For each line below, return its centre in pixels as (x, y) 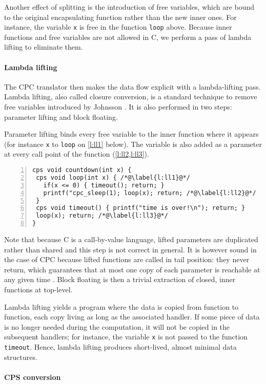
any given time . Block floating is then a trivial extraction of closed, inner (120, 279)
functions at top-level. (38, 290)
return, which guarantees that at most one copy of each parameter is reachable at (132, 269)
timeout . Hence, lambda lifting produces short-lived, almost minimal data (120, 347)
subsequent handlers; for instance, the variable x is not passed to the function (126, 337)
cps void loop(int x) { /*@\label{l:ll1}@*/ (113, 177)
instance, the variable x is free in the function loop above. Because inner (118, 27)
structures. (21, 357)
